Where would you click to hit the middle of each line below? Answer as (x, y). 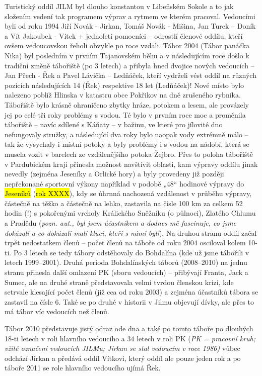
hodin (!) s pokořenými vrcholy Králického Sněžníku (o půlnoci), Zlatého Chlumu (130, 213)
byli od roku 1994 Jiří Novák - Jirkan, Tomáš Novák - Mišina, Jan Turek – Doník (130, 26)
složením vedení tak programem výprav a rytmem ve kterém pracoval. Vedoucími (130, 16)
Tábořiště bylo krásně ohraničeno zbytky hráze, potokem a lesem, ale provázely (127, 104)
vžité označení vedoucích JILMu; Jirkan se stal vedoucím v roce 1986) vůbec (122, 348)
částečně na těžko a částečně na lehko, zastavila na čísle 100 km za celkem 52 (124, 203)
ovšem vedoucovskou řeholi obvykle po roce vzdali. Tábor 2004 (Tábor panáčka (127, 45)
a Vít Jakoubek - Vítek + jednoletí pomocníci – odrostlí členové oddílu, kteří (124, 35)
